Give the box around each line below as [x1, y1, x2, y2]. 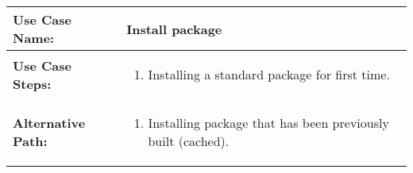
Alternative [13, 113, 86, 132]
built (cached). [148, 132, 230, 150]
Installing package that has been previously [148, 113, 389, 132]
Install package [126, 19, 222, 38]
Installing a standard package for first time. [148, 65, 390, 83]
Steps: [13, 74, 52, 93]
